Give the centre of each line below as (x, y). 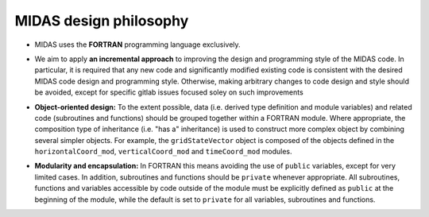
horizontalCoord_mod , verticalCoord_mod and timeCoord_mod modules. (164, 152)
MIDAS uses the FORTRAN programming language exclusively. (138, 45)
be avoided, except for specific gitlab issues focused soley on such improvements (169, 92)
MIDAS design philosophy (102, 21)
